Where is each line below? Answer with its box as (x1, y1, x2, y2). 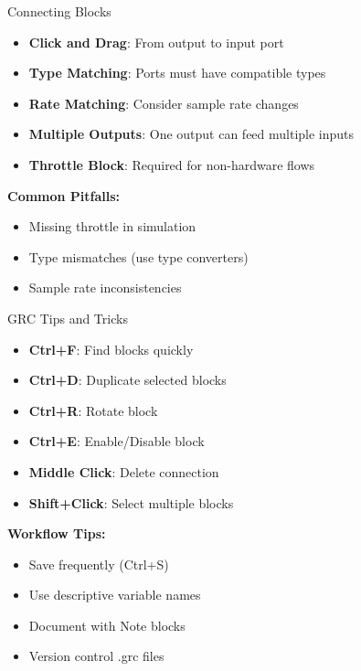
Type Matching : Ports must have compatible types (28, 63, 326, 82)
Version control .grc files (28, 646, 165, 666)
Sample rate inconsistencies (28, 278, 182, 297)
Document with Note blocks (28, 615, 186, 634)
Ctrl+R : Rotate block (28, 400, 158, 420)
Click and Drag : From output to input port (28, 32, 284, 51)
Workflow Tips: (7, 524, 106, 543)
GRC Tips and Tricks (7, 308, 128, 327)
